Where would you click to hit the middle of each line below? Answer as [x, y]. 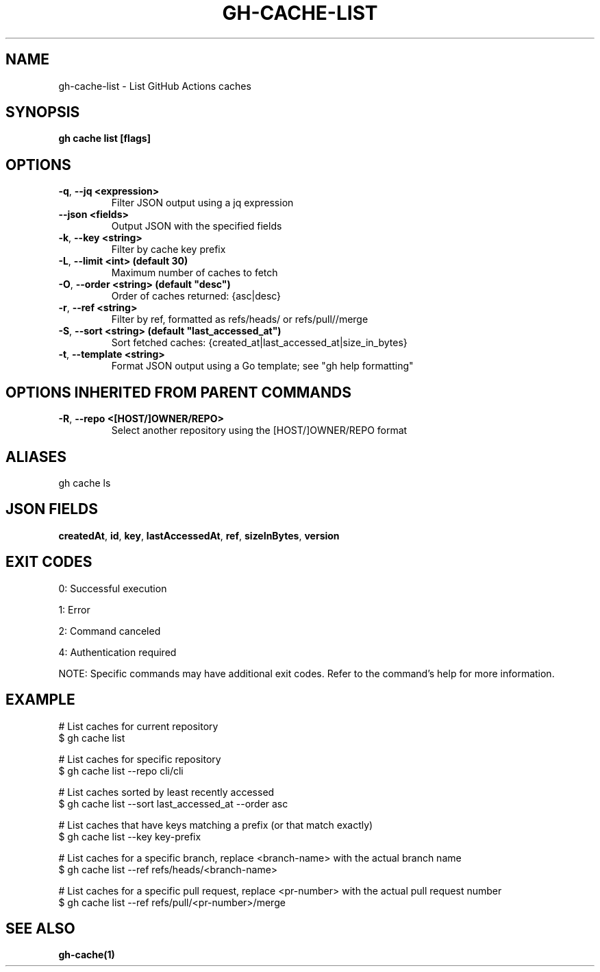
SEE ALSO [40, 928]
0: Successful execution [113, 588]
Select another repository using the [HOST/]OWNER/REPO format [259, 430]
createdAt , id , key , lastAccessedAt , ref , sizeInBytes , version [199, 535]
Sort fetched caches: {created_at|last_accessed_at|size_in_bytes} [259, 343]
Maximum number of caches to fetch [195, 273]
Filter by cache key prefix [168, 250]
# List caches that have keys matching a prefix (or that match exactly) [216, 825]
